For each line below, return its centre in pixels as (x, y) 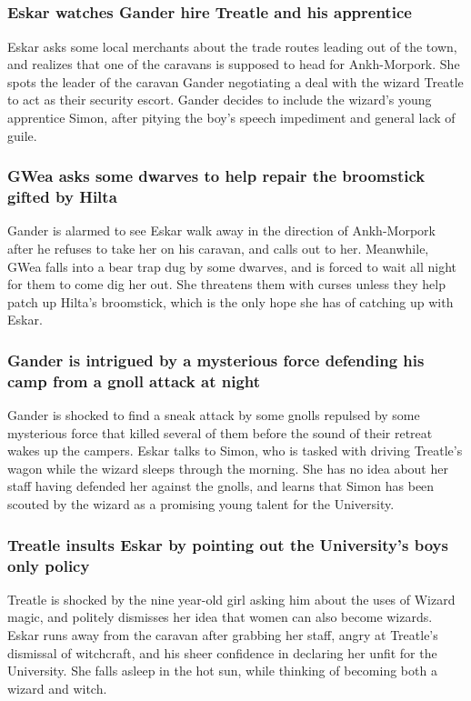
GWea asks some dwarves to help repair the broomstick (216, 176)
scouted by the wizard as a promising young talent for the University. (201, 504)
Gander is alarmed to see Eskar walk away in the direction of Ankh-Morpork (221, 230)
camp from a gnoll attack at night (134, 381)
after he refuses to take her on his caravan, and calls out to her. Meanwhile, (218, 248)
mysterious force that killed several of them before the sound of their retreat (220, 432)
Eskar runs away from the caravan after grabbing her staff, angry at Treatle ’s (223, 634)
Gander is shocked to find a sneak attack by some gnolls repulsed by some (214, 415)
